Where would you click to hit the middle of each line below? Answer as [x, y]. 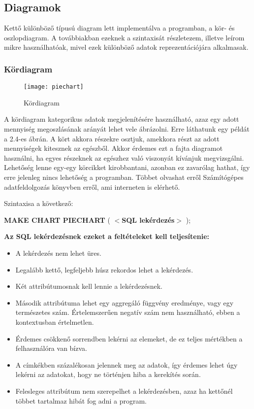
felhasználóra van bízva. [51, 348]
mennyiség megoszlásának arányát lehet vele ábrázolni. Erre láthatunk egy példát [127, 129]
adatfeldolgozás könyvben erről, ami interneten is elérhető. [92, 187]
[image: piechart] [54, 87]
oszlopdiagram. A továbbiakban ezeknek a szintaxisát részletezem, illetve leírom [124, 37]
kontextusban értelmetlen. [55, 322]
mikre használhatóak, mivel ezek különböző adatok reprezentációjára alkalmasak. [126, 47]
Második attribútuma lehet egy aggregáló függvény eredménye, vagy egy [125, 302]
